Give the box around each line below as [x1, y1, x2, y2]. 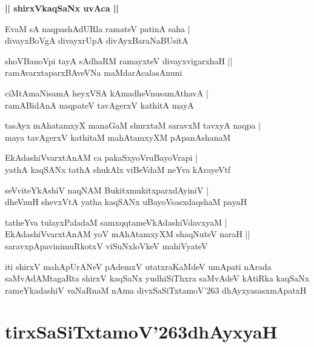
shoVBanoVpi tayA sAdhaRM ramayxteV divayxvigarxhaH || [5, 54, 233, 67]
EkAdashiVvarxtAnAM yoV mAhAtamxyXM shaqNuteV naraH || [5, 227, 250, 240]
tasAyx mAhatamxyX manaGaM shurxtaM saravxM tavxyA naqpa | [5, 119, 261, 132]
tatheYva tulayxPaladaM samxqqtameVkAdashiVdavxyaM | [5, 215, 227, 228]
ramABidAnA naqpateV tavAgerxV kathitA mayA [5, 98, 194, 111]
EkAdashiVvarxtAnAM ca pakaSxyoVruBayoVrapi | [5, 151, 198, 164]
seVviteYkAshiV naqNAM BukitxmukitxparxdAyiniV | [5, 183, 209, 196]
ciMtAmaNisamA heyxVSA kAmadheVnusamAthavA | [5, 86, 209, 99]
